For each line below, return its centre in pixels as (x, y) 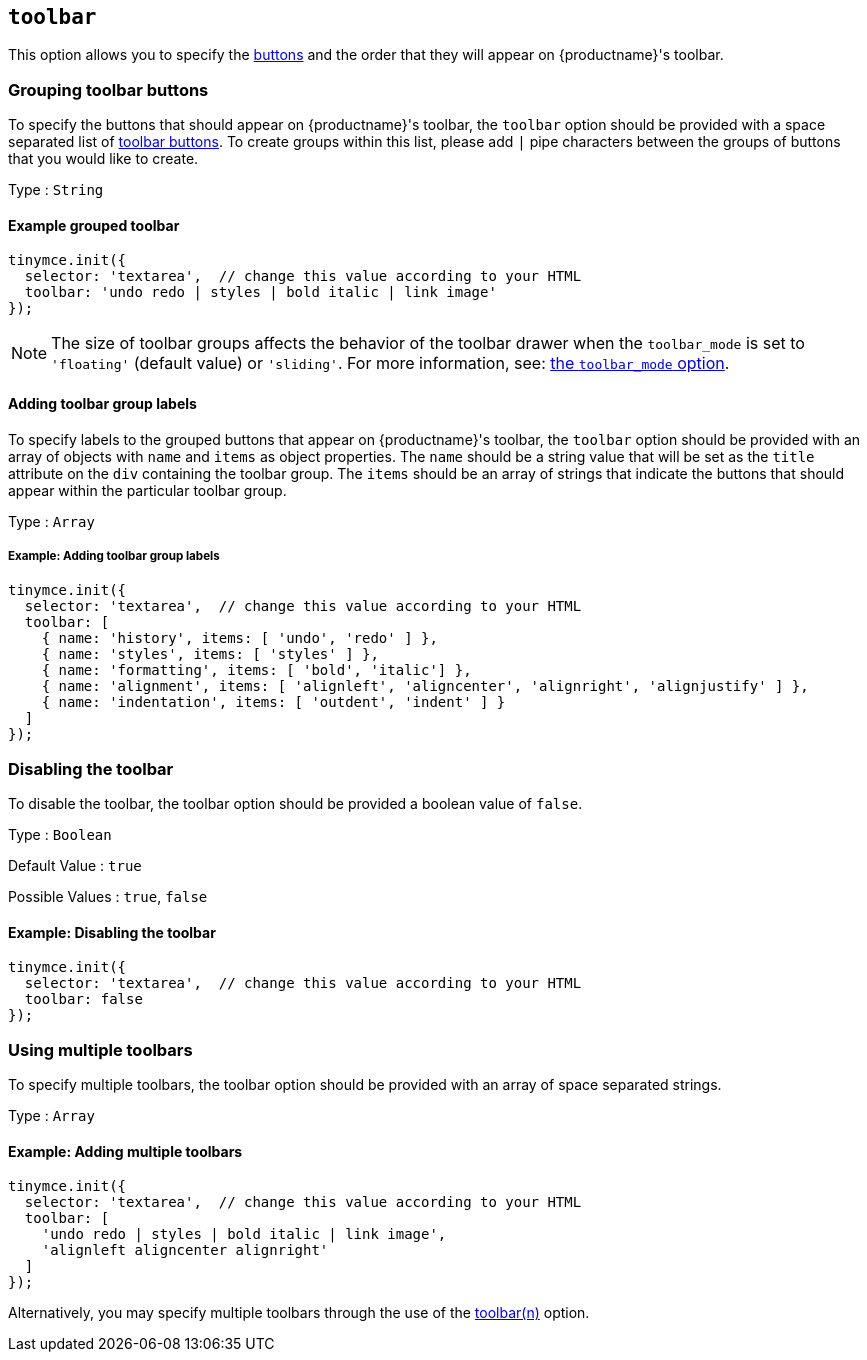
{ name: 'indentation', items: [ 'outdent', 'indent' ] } (273, 702)
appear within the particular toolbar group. (147, 490)
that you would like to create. (103, 159)
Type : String (56, 190)
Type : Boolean (60, 835)
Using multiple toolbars (100, 1049)
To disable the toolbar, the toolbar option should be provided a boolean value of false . (295, 804)
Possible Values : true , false (108, 897)
